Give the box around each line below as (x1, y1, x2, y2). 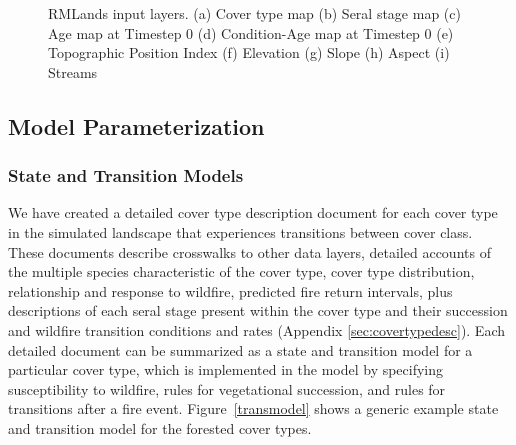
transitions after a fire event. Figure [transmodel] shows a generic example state (8, 398, 499, 419)
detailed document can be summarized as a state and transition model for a (8, 339, 473, 360)
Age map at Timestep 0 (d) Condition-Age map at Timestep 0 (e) (48, 22, 454, 43)
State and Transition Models (8, 163, 244, 188)
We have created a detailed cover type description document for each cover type (8, 202, 498, 223)
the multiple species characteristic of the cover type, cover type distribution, (8, 261, 475, 282)
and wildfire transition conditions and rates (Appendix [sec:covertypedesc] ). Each (8, 319, 506, 340)
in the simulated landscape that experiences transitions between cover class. (8, 221, 473, 242)
